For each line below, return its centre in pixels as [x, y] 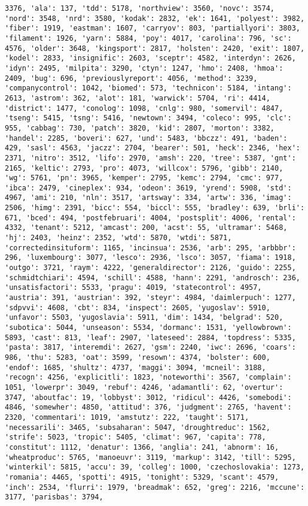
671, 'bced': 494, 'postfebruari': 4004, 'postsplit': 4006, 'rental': [150, 218]
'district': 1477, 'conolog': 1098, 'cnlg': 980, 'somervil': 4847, [144, 108]
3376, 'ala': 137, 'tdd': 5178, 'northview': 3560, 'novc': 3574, [140, 8]
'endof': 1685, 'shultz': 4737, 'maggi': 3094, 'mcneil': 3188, [135, 367]
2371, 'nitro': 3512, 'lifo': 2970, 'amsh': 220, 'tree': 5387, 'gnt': [150, 158]
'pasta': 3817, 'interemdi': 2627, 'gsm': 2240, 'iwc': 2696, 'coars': [150, 348]
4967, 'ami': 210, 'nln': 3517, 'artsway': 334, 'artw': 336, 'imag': [148, 198]
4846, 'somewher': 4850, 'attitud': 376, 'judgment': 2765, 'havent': [148, 407]
